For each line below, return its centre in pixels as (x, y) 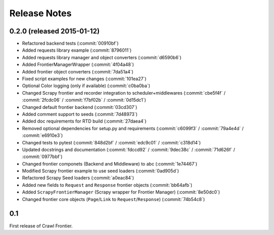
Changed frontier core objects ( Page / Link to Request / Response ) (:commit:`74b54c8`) (113, 199)
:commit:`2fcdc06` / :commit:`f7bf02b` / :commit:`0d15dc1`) (84, 100)
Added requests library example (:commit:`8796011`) (77, 50)
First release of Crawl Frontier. (41, 226)
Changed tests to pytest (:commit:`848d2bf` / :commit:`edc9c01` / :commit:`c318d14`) (111, 142)
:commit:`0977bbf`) (42, 156)
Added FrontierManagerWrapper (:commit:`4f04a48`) (78, 65)
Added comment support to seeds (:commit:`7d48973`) (80, 114)
